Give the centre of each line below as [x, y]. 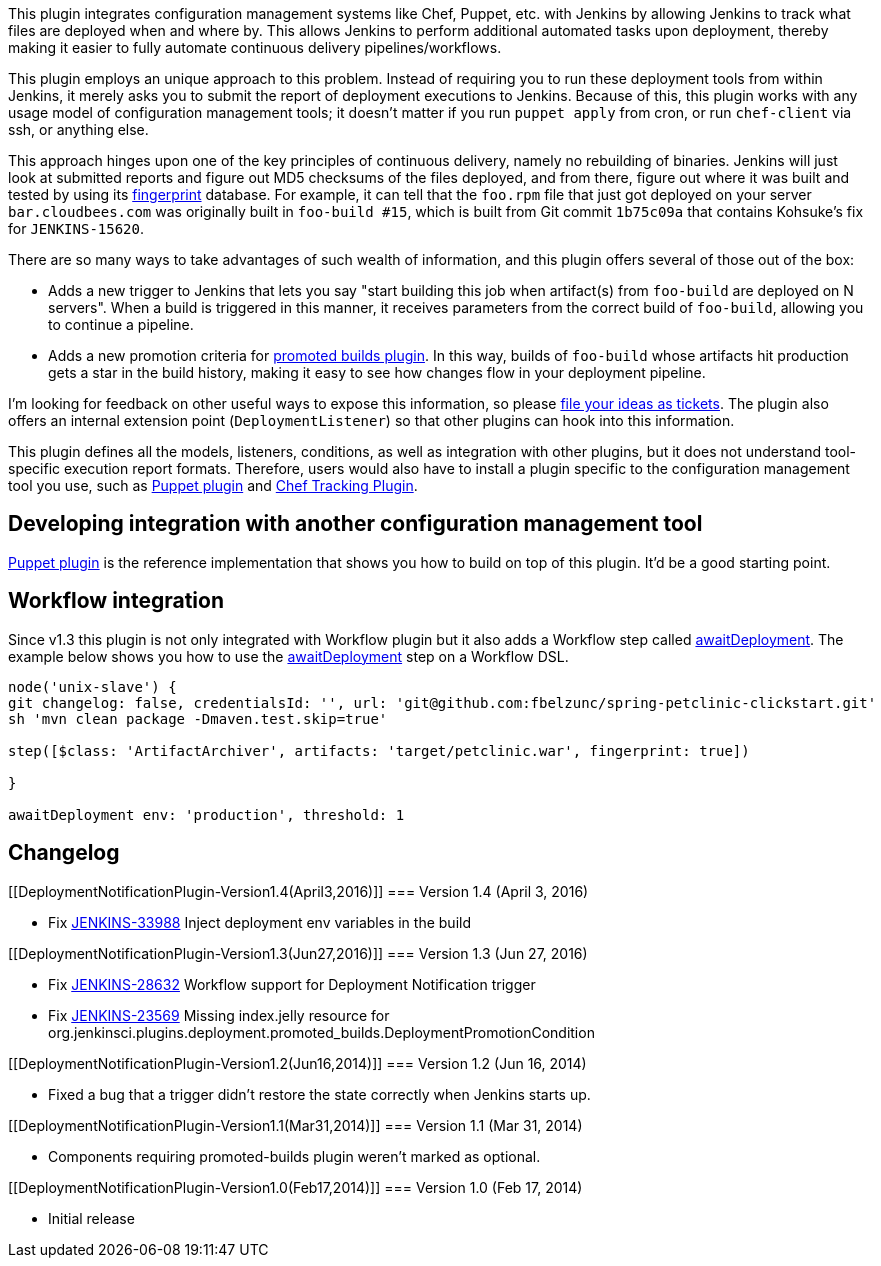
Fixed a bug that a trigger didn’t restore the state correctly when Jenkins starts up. [319, 1094]
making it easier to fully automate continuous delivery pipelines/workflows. [255, 47]
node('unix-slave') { [92, 686]
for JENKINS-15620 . [76, 228]
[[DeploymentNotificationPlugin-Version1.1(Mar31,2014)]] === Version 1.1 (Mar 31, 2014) [295, 1125]
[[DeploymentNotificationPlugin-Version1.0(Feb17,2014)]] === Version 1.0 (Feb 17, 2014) [295, 1187]
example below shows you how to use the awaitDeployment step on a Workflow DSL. [288, 656]
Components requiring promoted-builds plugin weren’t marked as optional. [294, 1156]
